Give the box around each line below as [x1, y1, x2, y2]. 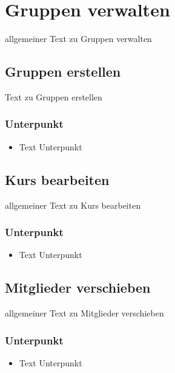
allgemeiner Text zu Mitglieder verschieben [5, 307, 164, 319]
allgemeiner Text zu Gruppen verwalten [5, 32, 152, 45]
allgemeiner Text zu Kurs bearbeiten [5, 198, 141, 211]
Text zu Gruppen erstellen [5, 90, 102, 103]
